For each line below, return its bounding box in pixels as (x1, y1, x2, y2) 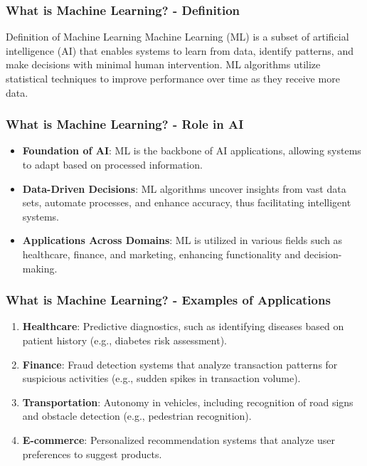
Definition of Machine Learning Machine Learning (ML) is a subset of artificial (6, 29, 349, 44)
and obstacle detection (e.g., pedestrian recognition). (22, 408, 252, 423)
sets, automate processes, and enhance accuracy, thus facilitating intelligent (22, 195, 351, 210)
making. (22, 260, 58, 275)
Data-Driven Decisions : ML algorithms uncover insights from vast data (22, 181, 346, 196)
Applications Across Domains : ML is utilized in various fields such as (22, 233, 343, 248)
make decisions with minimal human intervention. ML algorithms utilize (6, 57, 321, 72)
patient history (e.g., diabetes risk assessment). (22, 332, 228, 347)
